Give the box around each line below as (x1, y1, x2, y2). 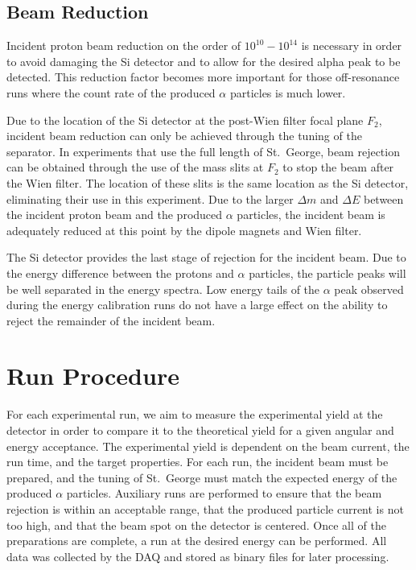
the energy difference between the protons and (6, 264, 234, 281)
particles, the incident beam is (237, 206, 385, 223)
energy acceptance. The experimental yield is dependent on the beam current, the (6, 437, 410, 454)
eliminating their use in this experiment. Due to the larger (6, 190, 294, 207)
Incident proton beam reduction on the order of (6, 37, 241, 54)
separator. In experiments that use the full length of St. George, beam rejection (6, 142, 400, 159)
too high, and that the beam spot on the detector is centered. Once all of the (6, 516, 386, 533)
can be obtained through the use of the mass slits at (6, 159, 264, 176)
